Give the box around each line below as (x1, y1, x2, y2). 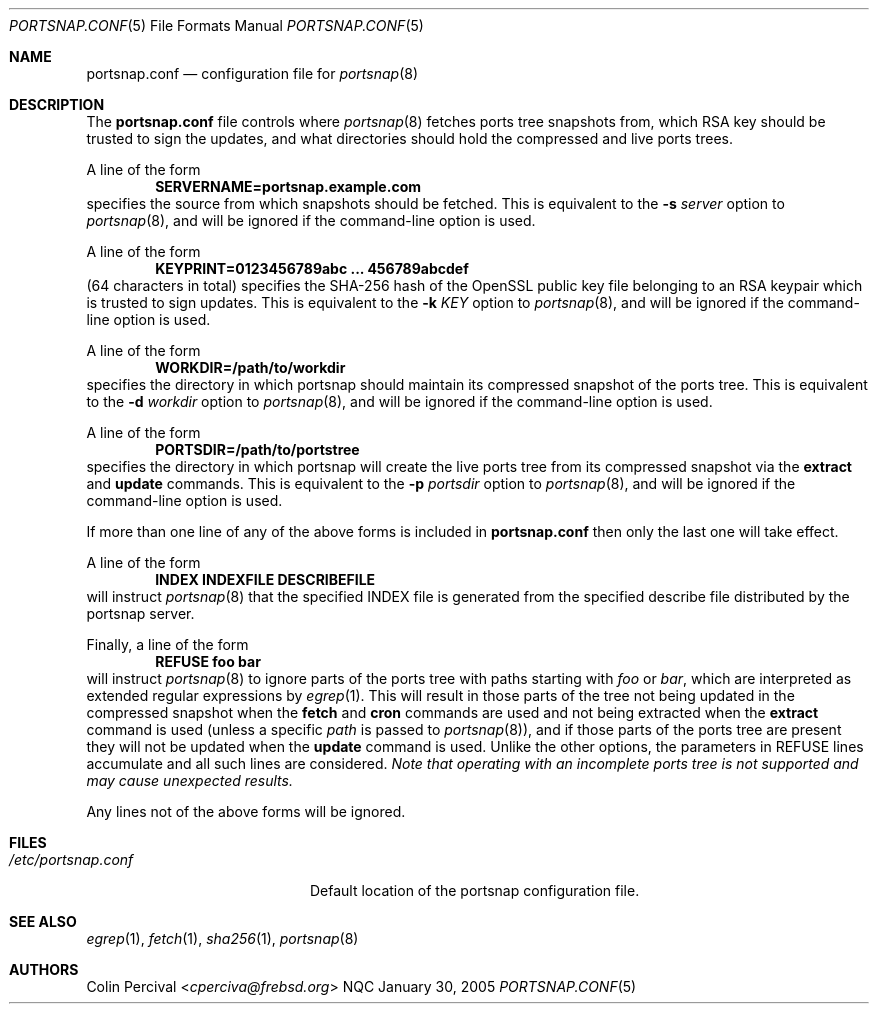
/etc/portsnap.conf (9, 851, 134, 868)
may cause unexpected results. (86, 772, 293, 789)
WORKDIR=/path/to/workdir (155, 359, 346, 376)
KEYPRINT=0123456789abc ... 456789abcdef (155, 260, 469, 277)
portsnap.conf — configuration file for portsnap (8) (86, 65, 419, 82)
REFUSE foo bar (155, 653, 261, 670)
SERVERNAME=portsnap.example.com (155, 178, 421, 195)
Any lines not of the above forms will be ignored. (86, 803, 406, 820)
